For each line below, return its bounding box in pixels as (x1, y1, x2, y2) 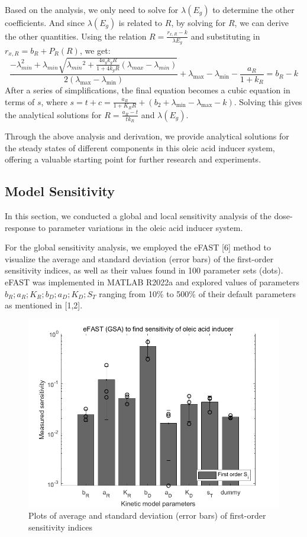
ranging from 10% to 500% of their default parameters (99, 287, 296, 300)
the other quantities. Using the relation (5, 30, 147, 42)
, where (41, 95, 67, 108)
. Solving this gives (234, 95, 302, 108)
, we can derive (234, 17, 289, 28)
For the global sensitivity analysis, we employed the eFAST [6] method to (5, 241, 271, 253)
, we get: (79, 44, 111, 56)
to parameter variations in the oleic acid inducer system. (38, 221, 243, 233)
